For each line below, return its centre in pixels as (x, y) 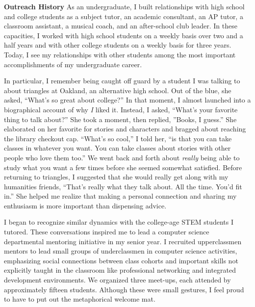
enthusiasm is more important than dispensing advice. (85, 205)
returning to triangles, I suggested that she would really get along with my (116, 177)
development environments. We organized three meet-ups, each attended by (117, 280)
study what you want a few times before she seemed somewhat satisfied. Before (123, 167)
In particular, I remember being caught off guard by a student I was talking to (122, 81)
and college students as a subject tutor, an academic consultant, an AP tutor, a (124, 16)
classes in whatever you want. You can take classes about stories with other (117, 148)
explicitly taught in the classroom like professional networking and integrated (120, 270)
